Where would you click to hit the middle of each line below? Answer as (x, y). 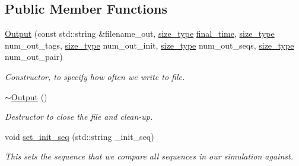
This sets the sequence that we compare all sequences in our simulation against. (149, 156)
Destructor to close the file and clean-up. (79, 116)
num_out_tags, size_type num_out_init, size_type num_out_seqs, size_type (149, 45)
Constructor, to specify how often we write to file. (95, 76)
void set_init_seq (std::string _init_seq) (79, 136)
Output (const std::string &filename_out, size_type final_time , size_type (140, 33)
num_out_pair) (34, 57)
